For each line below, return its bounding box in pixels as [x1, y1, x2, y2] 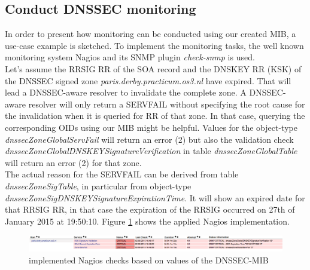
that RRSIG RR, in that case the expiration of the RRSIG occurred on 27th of [5, 203, 295, 216]
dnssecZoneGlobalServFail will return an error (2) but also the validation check [5, 133, 294, 145]
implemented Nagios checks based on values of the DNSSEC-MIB [29, 253, 269, 266]
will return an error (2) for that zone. [5, 156, 142, 168]
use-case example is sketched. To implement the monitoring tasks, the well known [5, 39, 304, 51]
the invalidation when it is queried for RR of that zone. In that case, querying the [5, 109, 305, 122]
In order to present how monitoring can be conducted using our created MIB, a [5, 27, 296, 40]
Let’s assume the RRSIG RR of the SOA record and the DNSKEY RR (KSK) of [5, 62, 302, 75]
